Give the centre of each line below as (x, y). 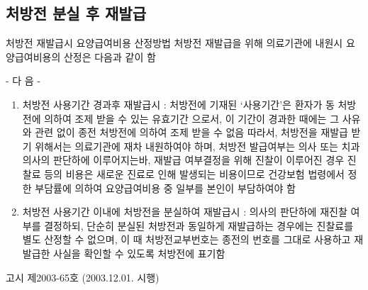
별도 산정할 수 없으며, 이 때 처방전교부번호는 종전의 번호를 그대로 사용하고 (186, 239)
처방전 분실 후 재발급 (76, 13)
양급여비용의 (33, 56)
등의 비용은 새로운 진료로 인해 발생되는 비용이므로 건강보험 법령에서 (194, 173)
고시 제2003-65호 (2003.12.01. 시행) (83, 277)
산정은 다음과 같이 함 (110, 56)
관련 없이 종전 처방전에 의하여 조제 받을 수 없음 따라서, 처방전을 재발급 (191, 132)
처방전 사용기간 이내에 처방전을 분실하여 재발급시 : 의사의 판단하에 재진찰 (185, 212)
